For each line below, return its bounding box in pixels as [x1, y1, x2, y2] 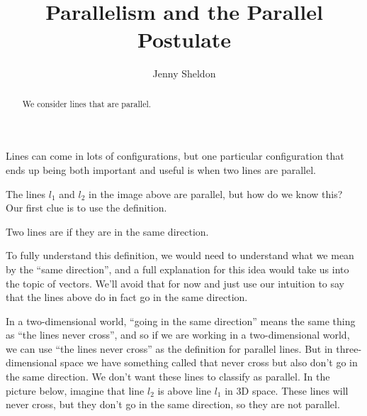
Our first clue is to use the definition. [6, 200, 167, 215]
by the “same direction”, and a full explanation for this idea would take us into [6, 261, 349, 276]
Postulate [137, 25, 232, 54]
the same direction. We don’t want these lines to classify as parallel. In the [6, 369, 330, 384]
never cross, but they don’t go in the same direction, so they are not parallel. [6, 397, 340, 412]
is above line [157, 383, 211, 398]
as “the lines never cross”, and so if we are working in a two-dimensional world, [6, 327, 350, 342]
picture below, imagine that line [6, 383, 145, 398]
